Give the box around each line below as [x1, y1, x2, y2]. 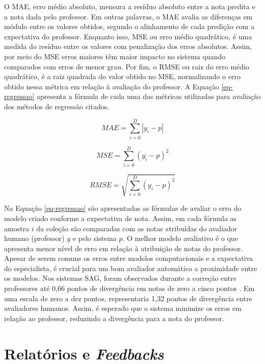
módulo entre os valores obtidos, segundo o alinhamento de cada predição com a [4, 21, 255, 32]
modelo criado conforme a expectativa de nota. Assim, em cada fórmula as [4, 212, 237, 223]
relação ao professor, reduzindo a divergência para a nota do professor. [4, 312, 224, 323]
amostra [4, 223, 30, 233]
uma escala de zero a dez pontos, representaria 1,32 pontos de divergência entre [4, 293, 252, 303]
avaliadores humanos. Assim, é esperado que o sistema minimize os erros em [4, 303, 242, 313]
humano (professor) [4, 233, 65, 244]
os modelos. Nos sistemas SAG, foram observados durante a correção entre [4, 273, 236, 283]
